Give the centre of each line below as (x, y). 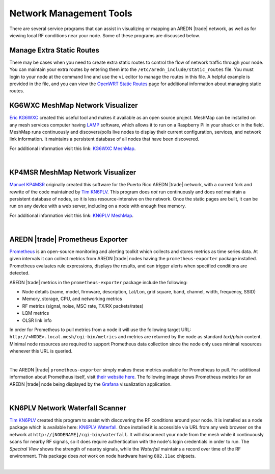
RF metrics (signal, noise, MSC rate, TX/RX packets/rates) (83, 306)
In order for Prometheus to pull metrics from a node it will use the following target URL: (100, 330)
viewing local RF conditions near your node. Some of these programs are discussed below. (105, 35)
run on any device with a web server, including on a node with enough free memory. (98, 206)
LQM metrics (36, 313)
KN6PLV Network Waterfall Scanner (68, 408)
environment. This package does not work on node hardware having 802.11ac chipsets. (103, 456)
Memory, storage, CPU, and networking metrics (72, 299)
